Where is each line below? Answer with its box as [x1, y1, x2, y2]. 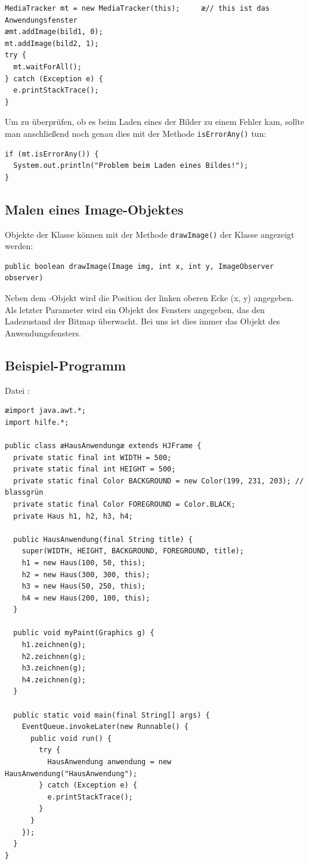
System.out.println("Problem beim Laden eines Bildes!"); [13, 161, 249, 170]
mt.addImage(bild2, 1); [5, 39, 99, 48]
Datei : [5, 384, 30, 396]
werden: [5, 240, 33, 252]
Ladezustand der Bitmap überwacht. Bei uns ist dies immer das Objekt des [5, 315, 280, 327]
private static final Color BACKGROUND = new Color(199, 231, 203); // [13, 476, 304, 485]
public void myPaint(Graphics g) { [13, 629, 154, 638]
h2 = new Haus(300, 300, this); [21, 570, 150, 579]
